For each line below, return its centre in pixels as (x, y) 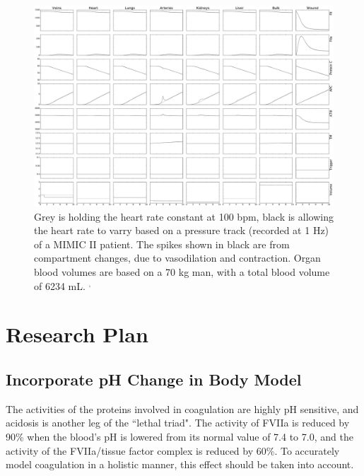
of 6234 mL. (60, 285)
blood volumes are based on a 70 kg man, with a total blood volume (182, 272)
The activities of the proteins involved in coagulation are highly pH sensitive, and (182, 408)
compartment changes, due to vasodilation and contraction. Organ (177, 258)
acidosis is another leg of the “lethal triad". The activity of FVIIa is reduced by (178, 423)
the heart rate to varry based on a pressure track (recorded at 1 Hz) (182, 230)
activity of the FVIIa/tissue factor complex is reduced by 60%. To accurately (173, 450)
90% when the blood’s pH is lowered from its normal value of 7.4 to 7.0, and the (180, 436)
